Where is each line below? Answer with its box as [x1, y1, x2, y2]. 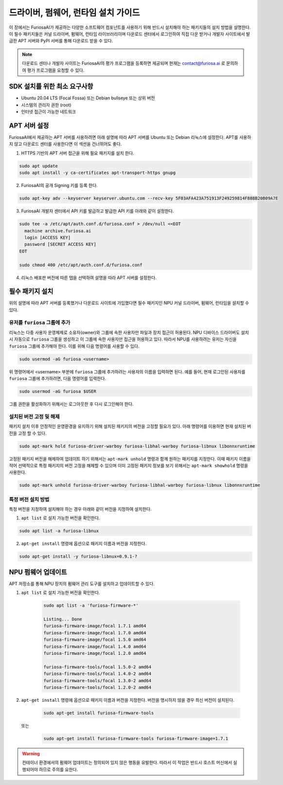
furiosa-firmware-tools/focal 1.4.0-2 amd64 [43, 671, 152, 677]
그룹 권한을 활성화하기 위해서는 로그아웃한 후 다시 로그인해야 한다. [9, 401, 134, 407]
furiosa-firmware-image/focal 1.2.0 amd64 [43, 651, 146, 656]
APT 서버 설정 [9, 122, 49, 130]
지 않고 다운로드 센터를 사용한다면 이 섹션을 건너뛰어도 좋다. [9, 141, 122, 147]
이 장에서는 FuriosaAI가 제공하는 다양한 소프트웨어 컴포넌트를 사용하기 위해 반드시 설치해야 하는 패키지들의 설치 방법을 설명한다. [9, 24, 251, 30]
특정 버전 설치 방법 [9, 496, 50, 503]
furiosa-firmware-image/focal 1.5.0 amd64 [43, 637, 146, 643]
